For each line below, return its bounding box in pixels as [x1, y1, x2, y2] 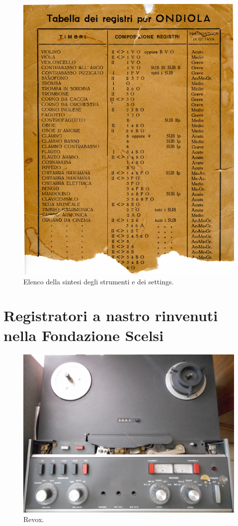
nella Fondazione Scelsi [3, 325, 164, 345]
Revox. [23, 514, 44, 525]
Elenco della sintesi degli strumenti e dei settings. [23, 276, 174, 286]
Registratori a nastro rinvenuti [3, 305, 218, 326]
